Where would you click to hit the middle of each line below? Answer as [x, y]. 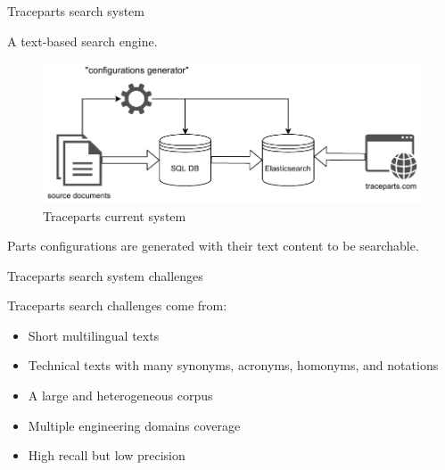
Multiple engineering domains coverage [134, 425]
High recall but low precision [107, 455]
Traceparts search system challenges [105, 275]
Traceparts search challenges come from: [117, 305]
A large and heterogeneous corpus [120, 396]
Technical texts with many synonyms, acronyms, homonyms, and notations [233, 365]
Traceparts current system [115, 215]
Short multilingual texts [94, 335]
